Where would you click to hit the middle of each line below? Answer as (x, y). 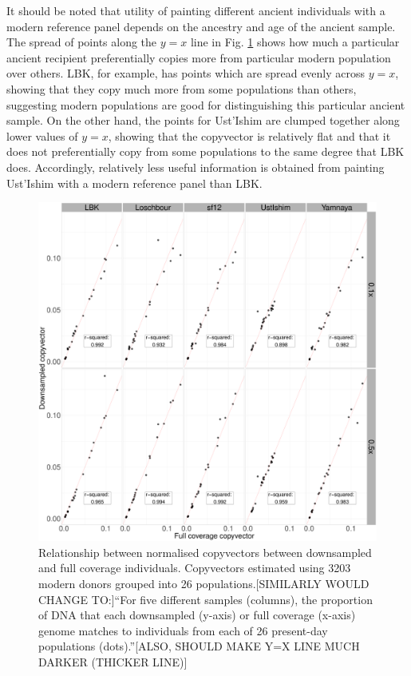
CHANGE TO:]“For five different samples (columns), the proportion (205, 599)
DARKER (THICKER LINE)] (113, 661)
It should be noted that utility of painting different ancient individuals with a (196, 10)
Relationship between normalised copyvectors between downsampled (205, 552)
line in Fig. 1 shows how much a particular (295, 42)
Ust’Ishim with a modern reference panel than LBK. (134, 183)
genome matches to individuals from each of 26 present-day (183, 630)
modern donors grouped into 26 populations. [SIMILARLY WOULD (204, 583)
